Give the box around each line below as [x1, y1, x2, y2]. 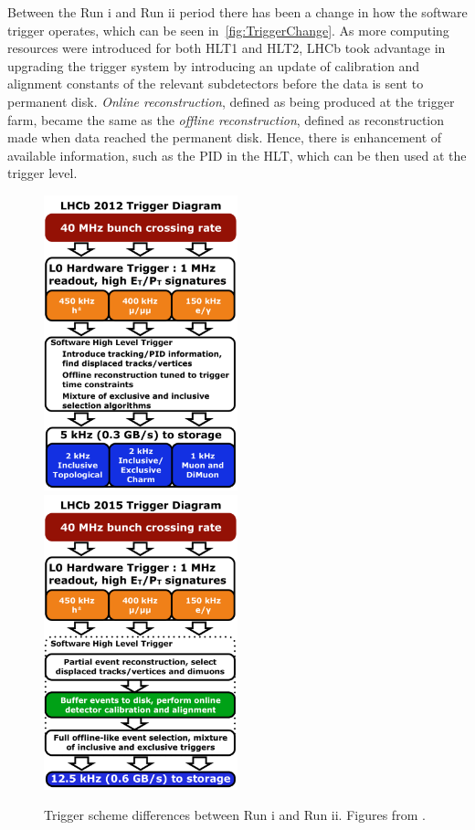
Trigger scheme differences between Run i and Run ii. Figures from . [44, 805, 426, 825]
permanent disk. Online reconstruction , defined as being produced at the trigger [7, 91, 455, 110]
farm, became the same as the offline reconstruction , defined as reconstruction [7, 110, 445, 129]
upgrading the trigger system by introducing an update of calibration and [7, 56, 420, 75]
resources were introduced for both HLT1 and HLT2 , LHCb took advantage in [7, 38, 446, 58]
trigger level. [7, 163, 78, 183]
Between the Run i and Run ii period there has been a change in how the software [7, 3, 468, 21]
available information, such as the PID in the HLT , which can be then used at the [7, 145, 467, 164]
